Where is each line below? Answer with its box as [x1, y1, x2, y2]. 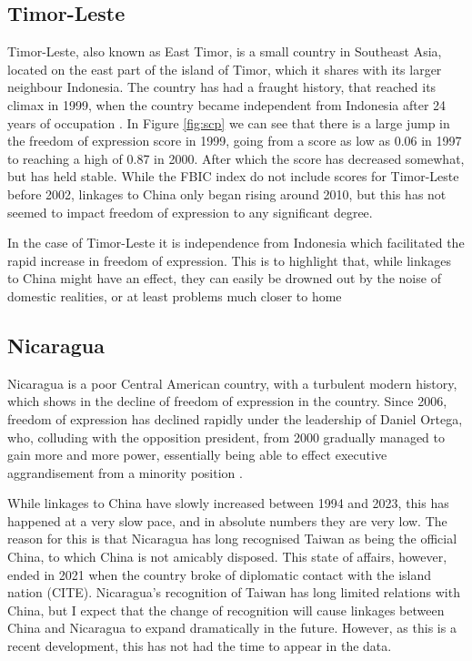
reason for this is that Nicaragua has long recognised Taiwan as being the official [7, 529, 457, 548]
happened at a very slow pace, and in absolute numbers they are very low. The [7, 511, 447, 530]
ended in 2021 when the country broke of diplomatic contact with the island [7, 564, 432, 584]
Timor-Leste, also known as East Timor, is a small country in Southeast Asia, [7, 42, 442, 61]
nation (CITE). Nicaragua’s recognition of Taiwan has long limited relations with [7, 583, 460, 602]
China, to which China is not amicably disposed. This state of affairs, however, [7, 547, 447, 566]
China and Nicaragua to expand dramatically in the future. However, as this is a [7, 618, 457, 637]
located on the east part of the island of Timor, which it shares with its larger [7, 59, 442, 78]
